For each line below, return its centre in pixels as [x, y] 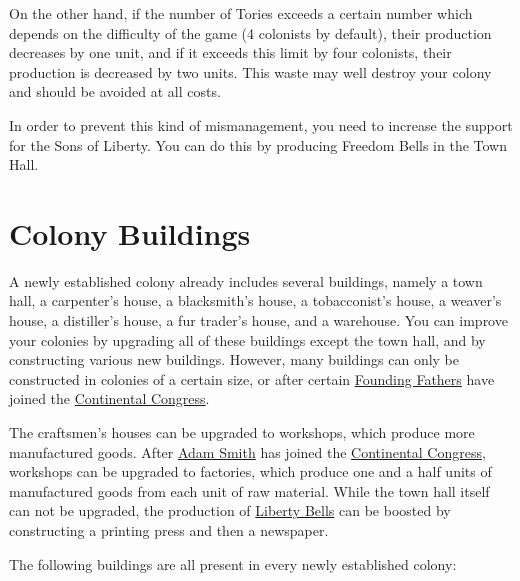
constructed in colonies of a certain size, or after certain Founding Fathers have [252, 378]
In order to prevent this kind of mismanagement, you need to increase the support [261, 124]
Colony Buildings [130, 232]
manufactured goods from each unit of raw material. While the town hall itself [249, 490]
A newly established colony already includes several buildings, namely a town [246, 280]
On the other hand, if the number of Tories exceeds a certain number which [241, 13]
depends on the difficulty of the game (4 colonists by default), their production [250, 32]
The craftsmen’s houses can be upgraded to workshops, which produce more [242, 432]
